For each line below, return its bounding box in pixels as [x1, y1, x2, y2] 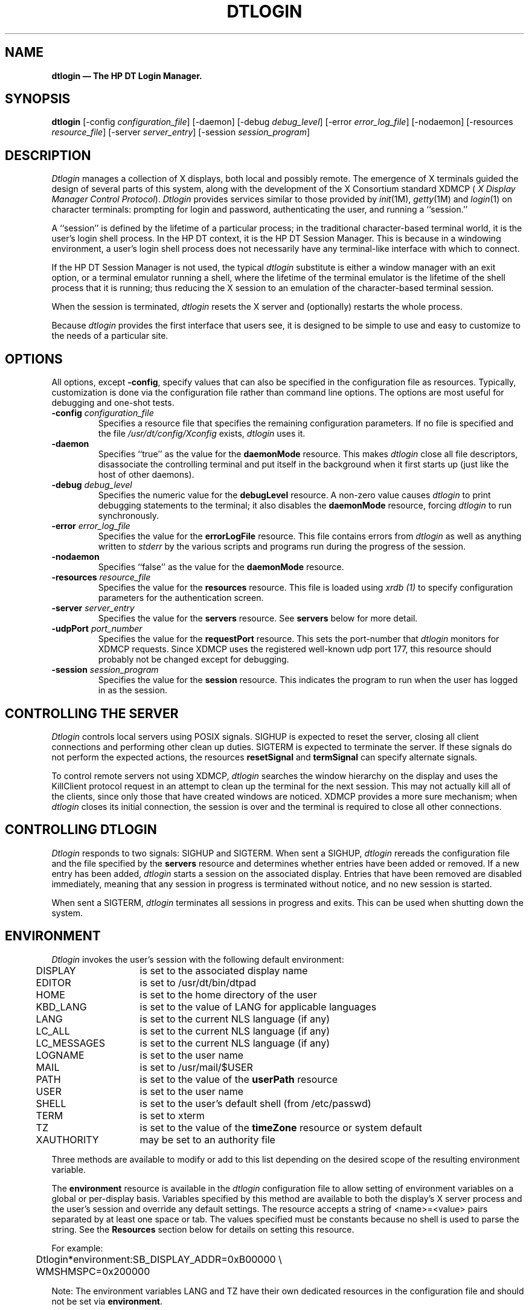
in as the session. [98, 685, 167, 696]
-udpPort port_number [51, 623, 143, 634]
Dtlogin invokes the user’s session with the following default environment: [51, 954, 344, 965]
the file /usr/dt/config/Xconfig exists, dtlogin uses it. [98, 428, 306, 439]
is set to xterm [139, 1109, 205, 1122]
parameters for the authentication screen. [98, 592, 264, 603]
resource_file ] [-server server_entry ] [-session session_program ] [51, 127, 310, 138]
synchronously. [98, 510, 159, 521]
